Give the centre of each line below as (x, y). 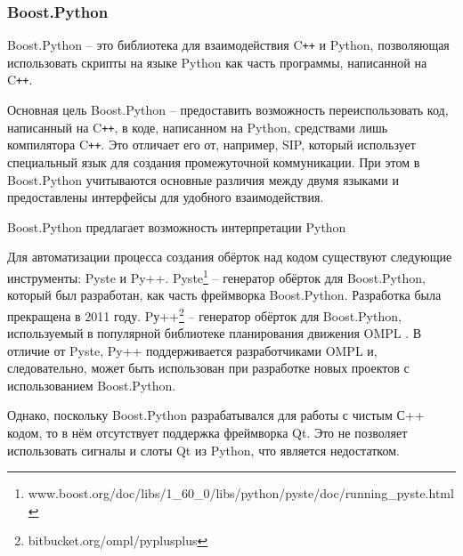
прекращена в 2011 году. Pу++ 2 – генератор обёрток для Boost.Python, (204, 314)
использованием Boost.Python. (92, 385)
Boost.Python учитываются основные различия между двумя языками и (203, 179)
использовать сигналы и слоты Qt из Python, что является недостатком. (203, 450)
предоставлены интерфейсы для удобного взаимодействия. (166, 197)
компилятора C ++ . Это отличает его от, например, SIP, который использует (211, 145)
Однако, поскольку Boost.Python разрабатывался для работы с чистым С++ (216, 415)
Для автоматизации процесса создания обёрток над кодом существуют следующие (230, 257)
